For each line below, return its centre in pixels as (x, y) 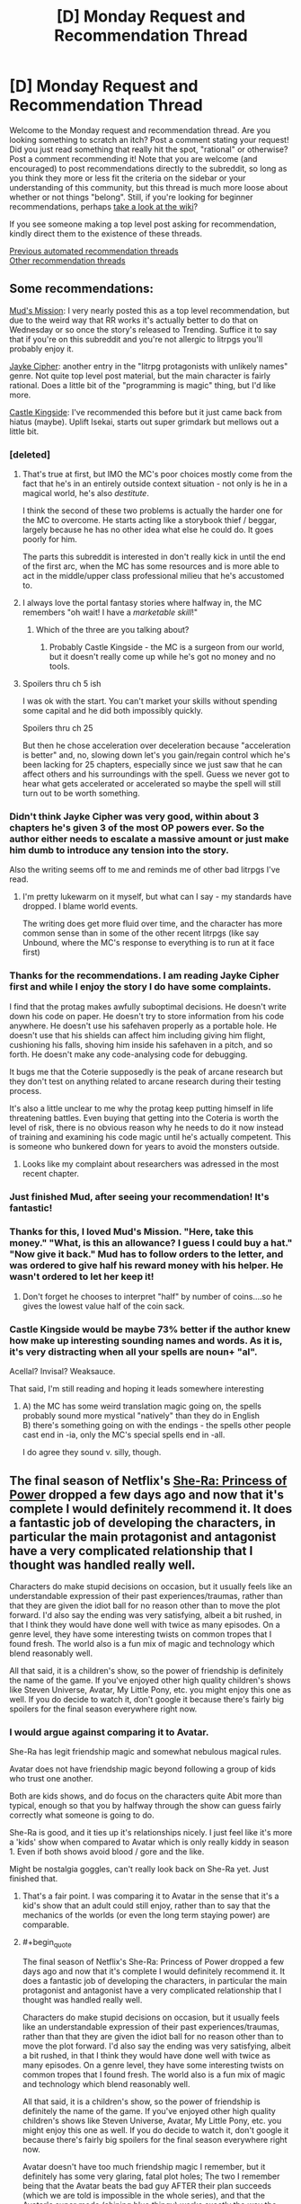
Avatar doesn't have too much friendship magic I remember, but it (144, 2167)
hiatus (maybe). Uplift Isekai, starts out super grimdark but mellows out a (144, 422)
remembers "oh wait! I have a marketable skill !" (110, 612)
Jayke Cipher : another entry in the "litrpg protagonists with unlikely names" (149, 366)
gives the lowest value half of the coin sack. (104, 1306)
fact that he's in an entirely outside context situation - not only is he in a (155, 484)
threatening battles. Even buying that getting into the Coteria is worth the (144, 1117)
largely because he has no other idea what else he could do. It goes (148, 530)
